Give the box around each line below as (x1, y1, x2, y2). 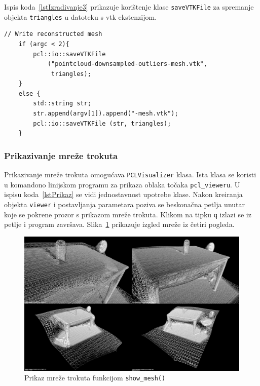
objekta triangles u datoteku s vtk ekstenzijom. (4, 11, 157, 22)
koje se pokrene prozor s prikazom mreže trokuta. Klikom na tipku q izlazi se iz (4, 209, 251, 219)
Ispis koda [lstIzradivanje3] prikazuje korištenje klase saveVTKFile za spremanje (4, 2, 254, 12)
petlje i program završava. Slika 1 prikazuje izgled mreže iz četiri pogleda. (4, 219, 235, 229)
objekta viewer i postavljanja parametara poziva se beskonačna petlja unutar (4, 199, 245, 209)
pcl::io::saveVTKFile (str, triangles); (33, 120, 171, 127)
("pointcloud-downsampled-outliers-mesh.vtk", (47, 60, 207, 68)
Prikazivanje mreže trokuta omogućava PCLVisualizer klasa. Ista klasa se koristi (4, 169, 256, 180)
